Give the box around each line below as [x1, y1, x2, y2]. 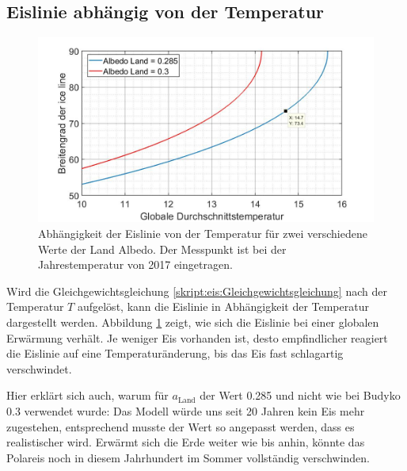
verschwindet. [6, 360, 72, 377]
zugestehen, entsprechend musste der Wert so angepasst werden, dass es [6, 418, 355, 435]
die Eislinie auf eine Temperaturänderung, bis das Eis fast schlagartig [6, 345, 344, 362]
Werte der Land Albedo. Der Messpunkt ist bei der [38, 240, 287, 257]
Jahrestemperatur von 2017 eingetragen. [38, 256, 233, 273]
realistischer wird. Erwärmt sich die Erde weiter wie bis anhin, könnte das [6, 434, 365, 450]
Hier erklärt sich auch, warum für [6, 387, 169, 404]
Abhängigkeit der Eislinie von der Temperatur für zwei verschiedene [38, 224, 367, 241]
